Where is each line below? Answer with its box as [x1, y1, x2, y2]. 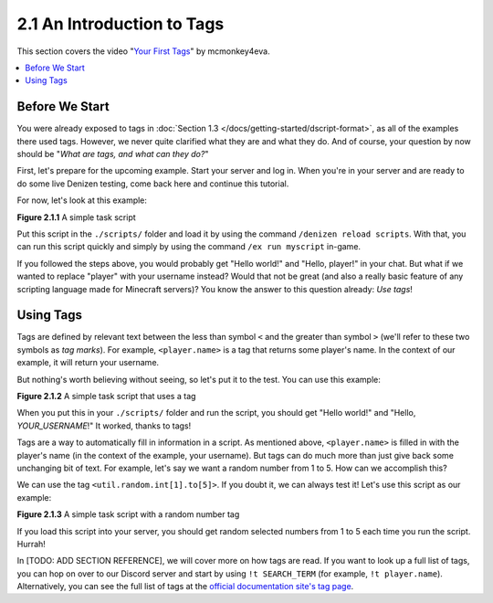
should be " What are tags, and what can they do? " [16, 149, 209, 160]
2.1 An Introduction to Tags [16, 14, 225, 34]
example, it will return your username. [16, 357, 160, 368]
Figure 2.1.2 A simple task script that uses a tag [16, 391, 196, 401]
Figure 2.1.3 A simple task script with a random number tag [16, 509, 240, 520]
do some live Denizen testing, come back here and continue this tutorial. [16, 178, 289, 189]
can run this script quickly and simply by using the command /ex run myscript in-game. [16, 241, 361, 252]
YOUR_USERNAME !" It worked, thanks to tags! [16, 420, 192, 431]
